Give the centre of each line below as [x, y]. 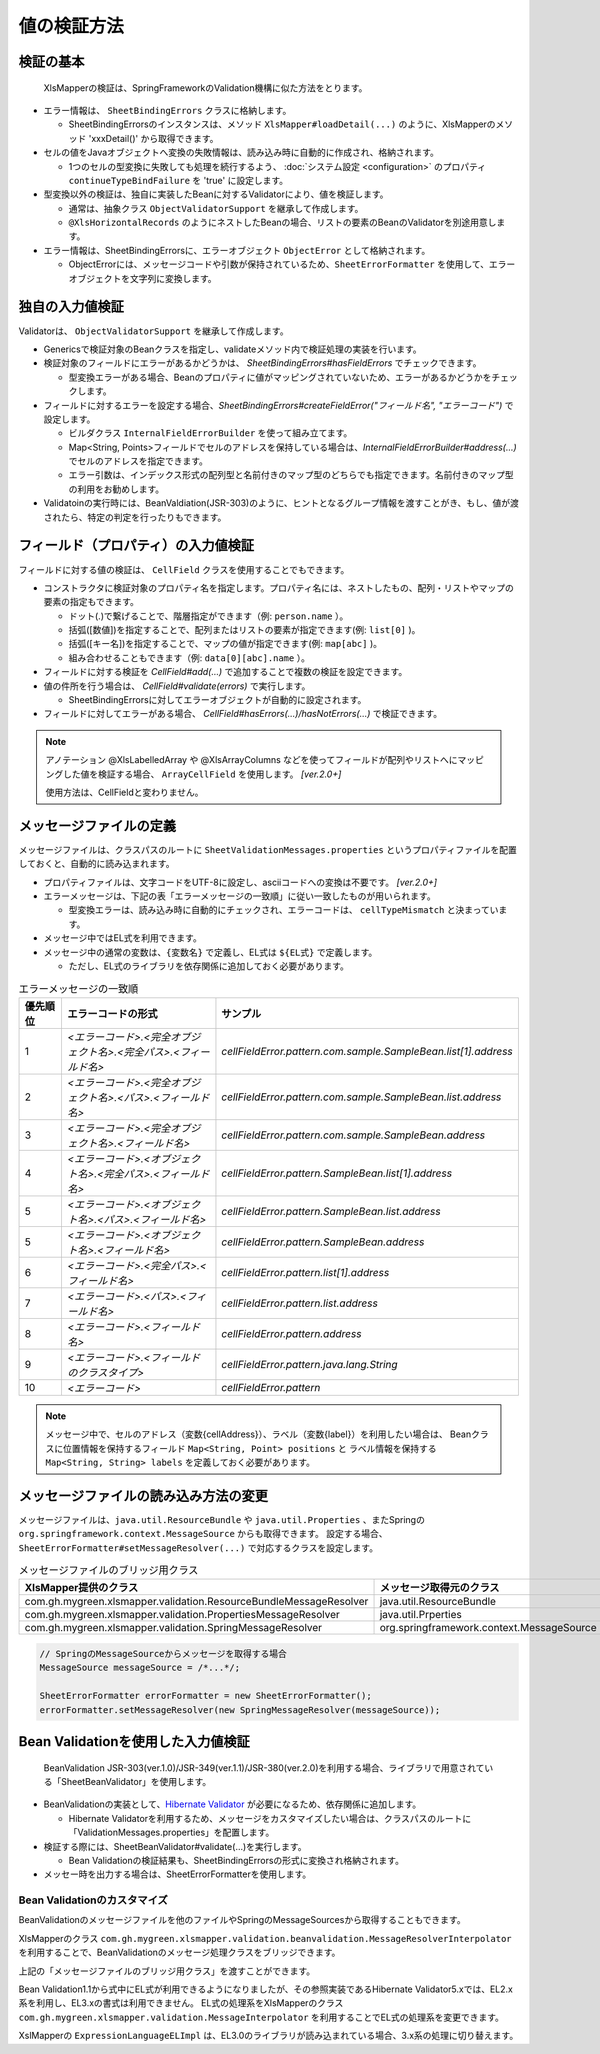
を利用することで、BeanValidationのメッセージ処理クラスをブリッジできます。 [179, 1952]
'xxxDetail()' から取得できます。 [153, 138]
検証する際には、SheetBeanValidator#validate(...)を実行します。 [175, 1846]
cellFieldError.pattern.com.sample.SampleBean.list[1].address [367, 1051]
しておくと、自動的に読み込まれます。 [96, 864]
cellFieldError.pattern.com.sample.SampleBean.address [353, 1135]
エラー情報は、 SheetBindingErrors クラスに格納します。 [167, 110]
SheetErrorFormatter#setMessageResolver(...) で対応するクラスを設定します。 [198, 1547]
